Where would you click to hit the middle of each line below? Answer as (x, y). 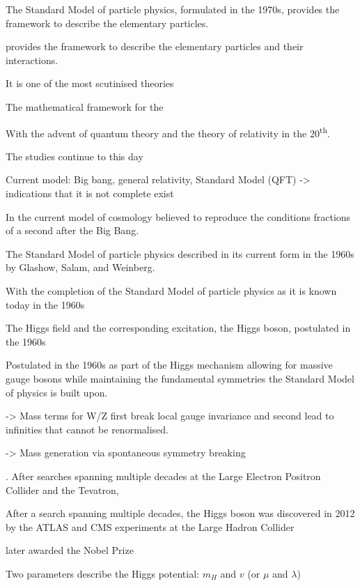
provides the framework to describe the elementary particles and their (155, 46)
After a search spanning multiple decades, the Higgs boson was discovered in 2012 (180, 513)
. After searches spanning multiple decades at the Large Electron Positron (163, 476)
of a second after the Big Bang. (72, 230)
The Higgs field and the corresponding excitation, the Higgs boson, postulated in (178, 328)
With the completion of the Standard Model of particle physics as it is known (171, 290)
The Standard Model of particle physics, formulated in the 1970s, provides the (173, 9)
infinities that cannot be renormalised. (87, 429)
